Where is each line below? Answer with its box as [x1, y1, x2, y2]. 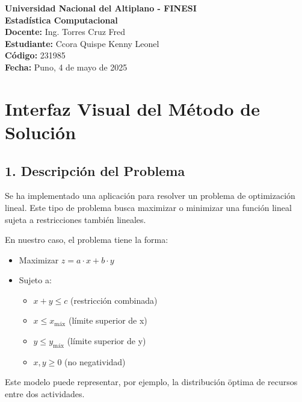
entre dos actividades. [5, 388, 85, 400]
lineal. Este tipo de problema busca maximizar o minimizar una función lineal [5, 201, 292, 213]
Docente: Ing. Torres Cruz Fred [5, 25, 126, 38]
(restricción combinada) [70, 294, 158, 306]
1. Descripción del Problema [5, 161, 185, 180]
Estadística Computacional [5, 13, 118, 26]
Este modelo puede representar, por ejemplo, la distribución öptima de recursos [5, 375, 298, 388]
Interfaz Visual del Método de [5, 96, 260, 121]
